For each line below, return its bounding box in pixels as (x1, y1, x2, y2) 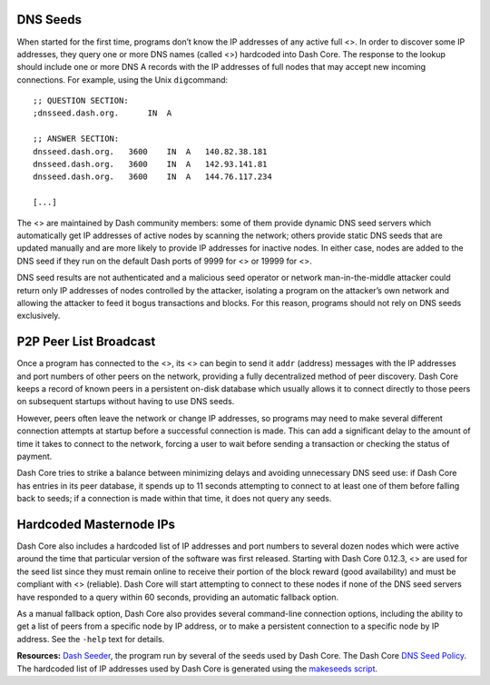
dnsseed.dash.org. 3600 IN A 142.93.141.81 (33, 159, 268, 170)
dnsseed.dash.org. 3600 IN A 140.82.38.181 (33, 146, 268, 156)
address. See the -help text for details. (16, 633, 165, 644)
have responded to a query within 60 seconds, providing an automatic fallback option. (16, 591, 339, 602)
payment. (16, 451, 53, 462)
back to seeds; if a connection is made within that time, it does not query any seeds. (16, 493, 332, 504)
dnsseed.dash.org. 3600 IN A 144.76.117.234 (33, 172, 272, 182)
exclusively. (16, 310, 61, 322)
